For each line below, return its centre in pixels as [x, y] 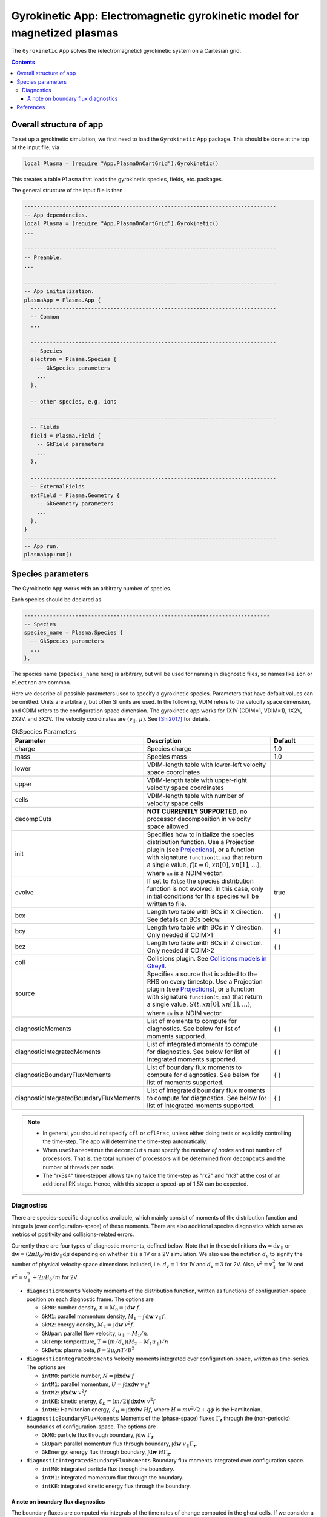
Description [164, 740]
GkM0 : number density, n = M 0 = [83, 1309]
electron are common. [41, 682]
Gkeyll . [157, 966]
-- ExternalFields [58, 487]
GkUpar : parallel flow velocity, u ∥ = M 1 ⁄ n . [95, 1334]
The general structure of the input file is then [67, 191]
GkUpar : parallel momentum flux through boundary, [106, 1444]
